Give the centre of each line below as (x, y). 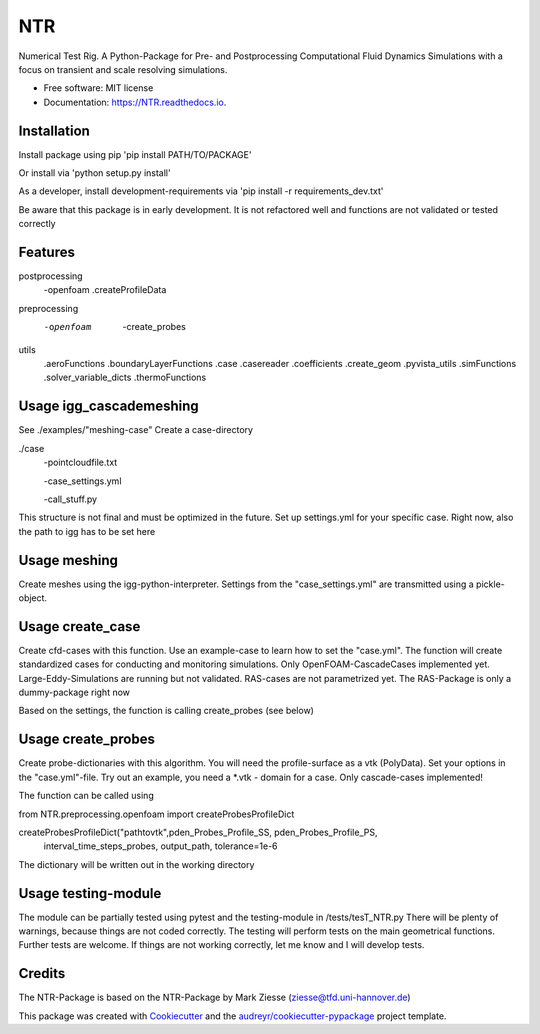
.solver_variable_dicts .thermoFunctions (125, 377)
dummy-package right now (74, 692)
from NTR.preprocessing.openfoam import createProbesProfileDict (156, 814)
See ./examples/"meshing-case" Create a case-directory (136, 430)
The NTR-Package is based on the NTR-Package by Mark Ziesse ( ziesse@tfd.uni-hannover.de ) (214, 997)
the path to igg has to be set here (87, 531)
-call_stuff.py (70, 499)
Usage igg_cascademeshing (108, 406)
